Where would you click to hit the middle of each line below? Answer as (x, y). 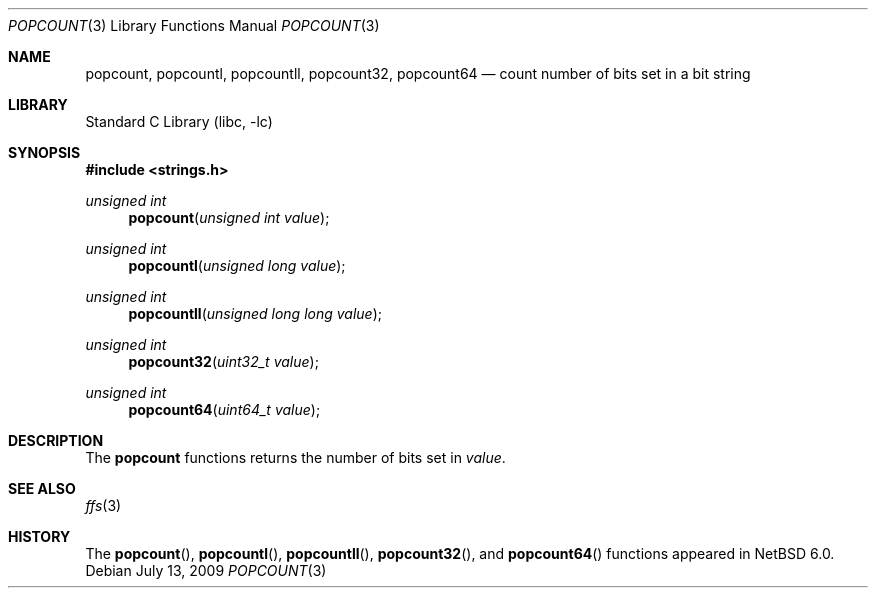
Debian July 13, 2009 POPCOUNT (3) (206, 570)
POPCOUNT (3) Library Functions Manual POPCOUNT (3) (194, 25)
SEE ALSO (42, 488)
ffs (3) (103, 505)
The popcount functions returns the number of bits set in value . (295, 457)
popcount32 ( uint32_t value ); (223, 361)
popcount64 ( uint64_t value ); (224, 409)
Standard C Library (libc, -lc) (179, 121)
